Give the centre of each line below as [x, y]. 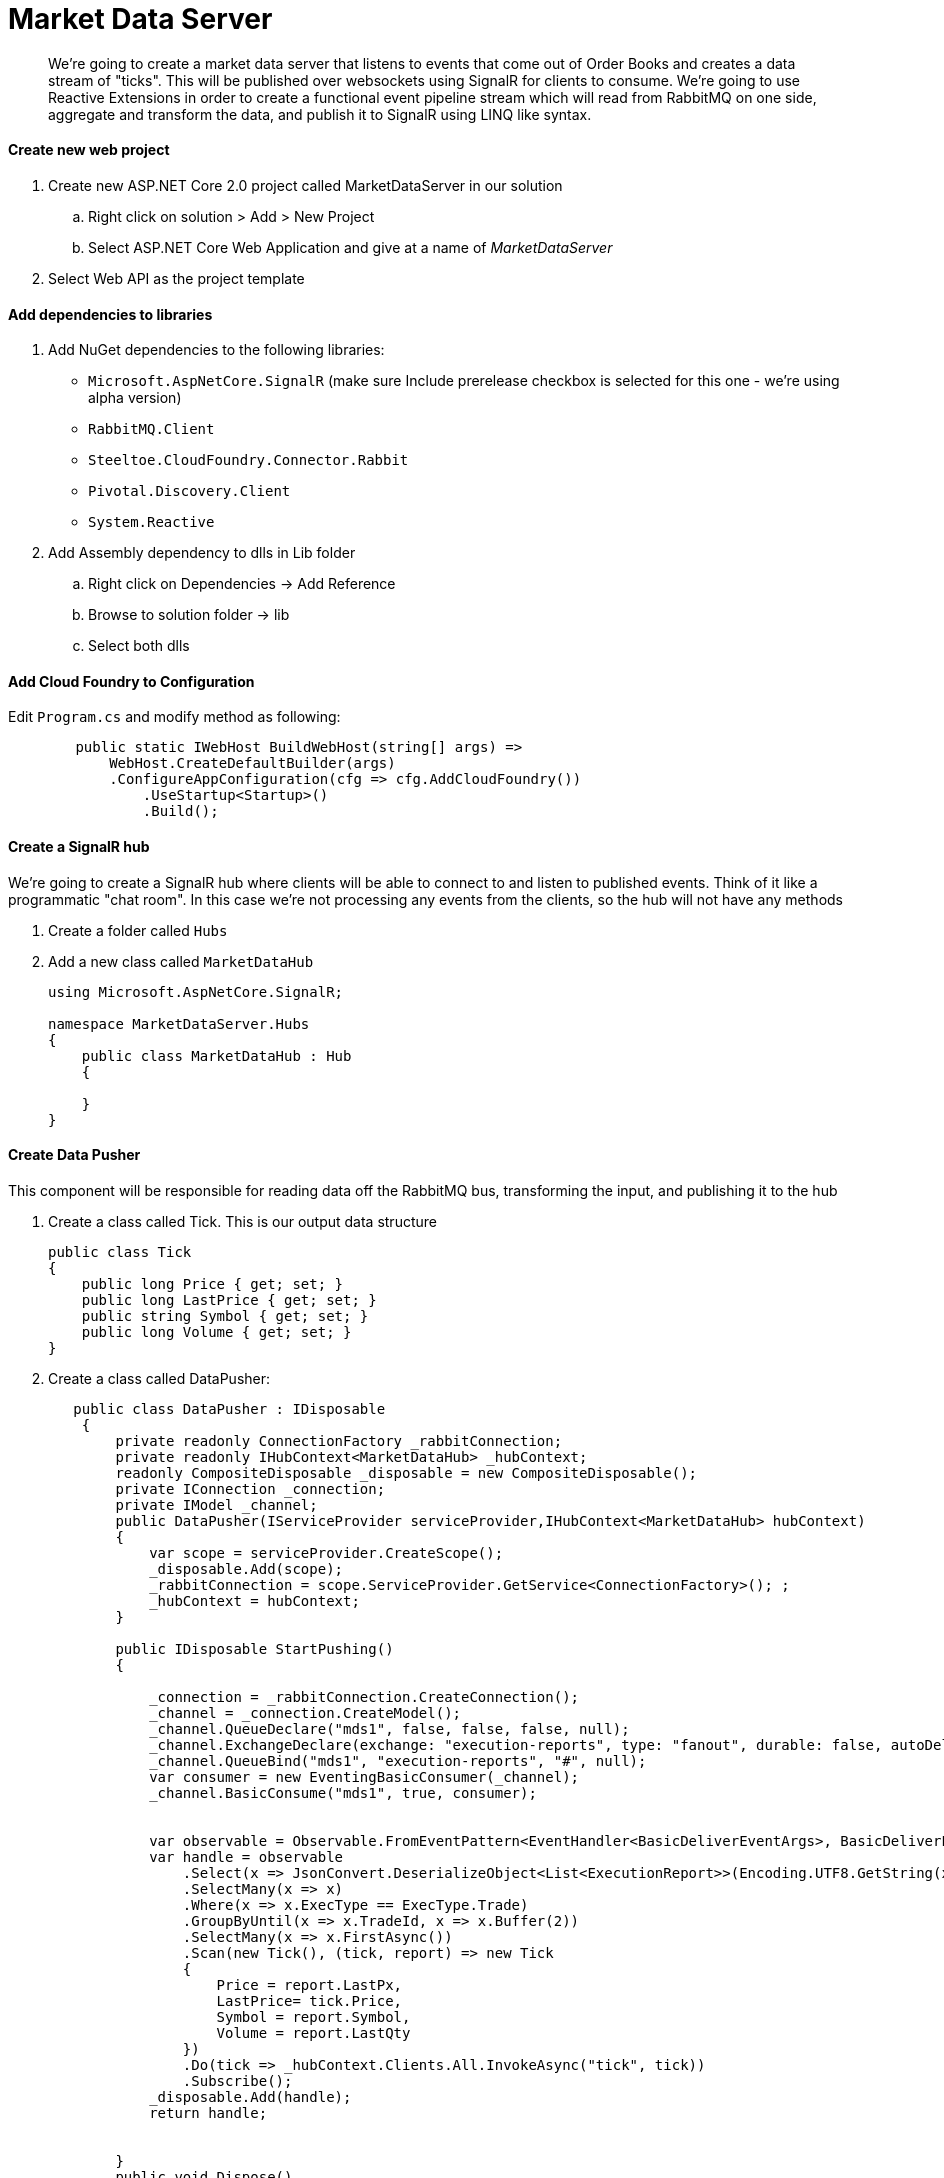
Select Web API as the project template [176, 278]
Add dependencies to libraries [110, 314]
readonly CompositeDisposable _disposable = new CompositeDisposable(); [406, 1472]
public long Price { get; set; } [212, 1283]
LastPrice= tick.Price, [309, 2000]
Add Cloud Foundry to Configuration [131, 681]
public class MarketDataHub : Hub [216, 1055]
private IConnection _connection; [250, 1488]
